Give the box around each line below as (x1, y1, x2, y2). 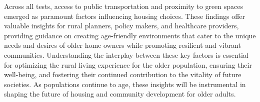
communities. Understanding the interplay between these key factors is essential (4, 49, 248, 60)
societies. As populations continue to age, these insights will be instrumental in (4, 79, 246, 89)
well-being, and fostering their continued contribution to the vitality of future (4, 69, 241, 80)
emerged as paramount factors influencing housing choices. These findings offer (4, 10, 245, 21)
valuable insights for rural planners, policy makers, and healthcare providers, (4, 20, 239, 31)
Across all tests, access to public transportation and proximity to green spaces (4, 1, 243, 11)
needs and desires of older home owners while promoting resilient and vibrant (4, 40, 241, 50)
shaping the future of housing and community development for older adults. (4, 89, 236, 99)
